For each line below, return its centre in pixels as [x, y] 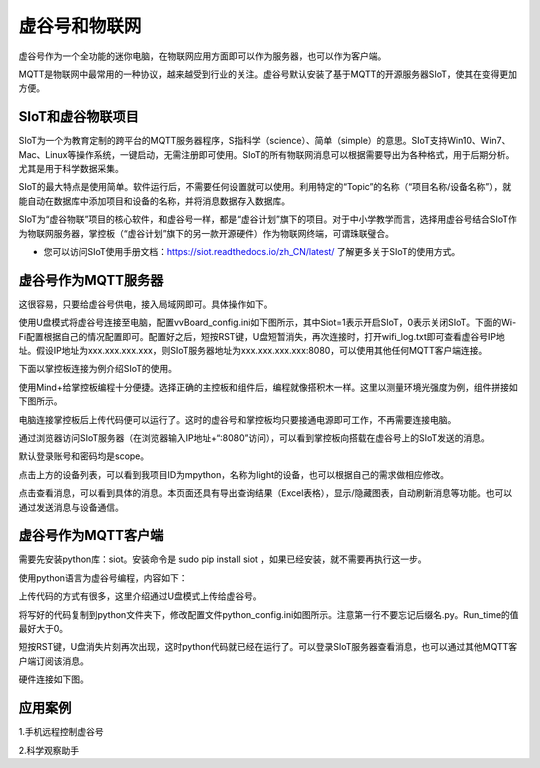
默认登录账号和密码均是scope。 [84, 456]
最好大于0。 [43, 629]
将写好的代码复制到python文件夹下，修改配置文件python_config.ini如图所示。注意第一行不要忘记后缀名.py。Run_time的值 [268, 614]
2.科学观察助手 [49, 750]
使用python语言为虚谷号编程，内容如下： [103, 577]
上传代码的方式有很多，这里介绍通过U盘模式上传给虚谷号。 [140, 596]
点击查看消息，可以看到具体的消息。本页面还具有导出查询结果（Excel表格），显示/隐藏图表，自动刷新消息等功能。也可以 [265, 493]
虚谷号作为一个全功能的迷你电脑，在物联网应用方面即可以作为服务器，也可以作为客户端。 [202, 56]
